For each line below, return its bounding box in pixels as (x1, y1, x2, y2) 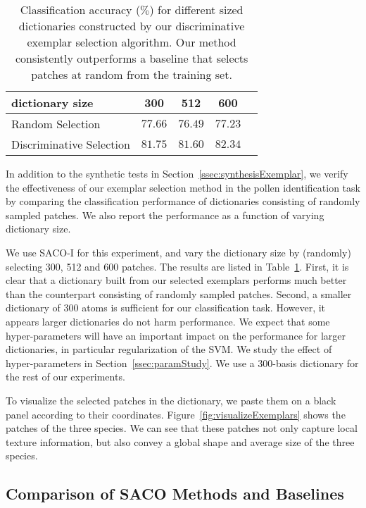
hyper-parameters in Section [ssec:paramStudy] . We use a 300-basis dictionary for (6, 355, 359, 370)
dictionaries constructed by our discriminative (18, 18, 245, 34)
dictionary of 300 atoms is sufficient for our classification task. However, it (6, 300, 326, 315)
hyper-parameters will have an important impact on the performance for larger (6, 328, 346, 342)
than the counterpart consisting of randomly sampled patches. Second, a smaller (6, 286, 352, 301)
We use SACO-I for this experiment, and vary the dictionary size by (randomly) (6, 244, 351, 259)
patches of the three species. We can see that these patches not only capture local (6, 421, 358, 435)
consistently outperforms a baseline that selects (15, 50, 248, 66)
